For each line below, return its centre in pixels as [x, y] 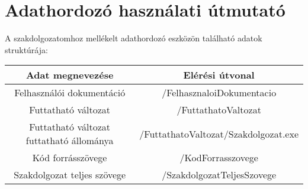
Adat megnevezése [70, 75]
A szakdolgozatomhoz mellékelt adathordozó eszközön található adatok [134, 38]
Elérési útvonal [219, 75]
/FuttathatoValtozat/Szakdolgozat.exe [219, 133]
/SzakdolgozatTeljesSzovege [219, 175]
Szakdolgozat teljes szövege [70, 175]
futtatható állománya [70, 141]
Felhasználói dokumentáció [70, 93]
